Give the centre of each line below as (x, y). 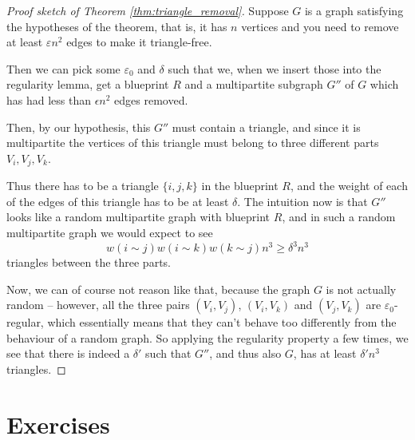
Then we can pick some (63, 68)
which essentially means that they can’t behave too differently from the (222, 322)
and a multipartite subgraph (254, 84)
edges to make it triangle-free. (139, 42)
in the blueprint (240, 186)
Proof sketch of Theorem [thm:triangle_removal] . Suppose (148, 10)
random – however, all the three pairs (98, 305)
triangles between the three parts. (89, 262)
